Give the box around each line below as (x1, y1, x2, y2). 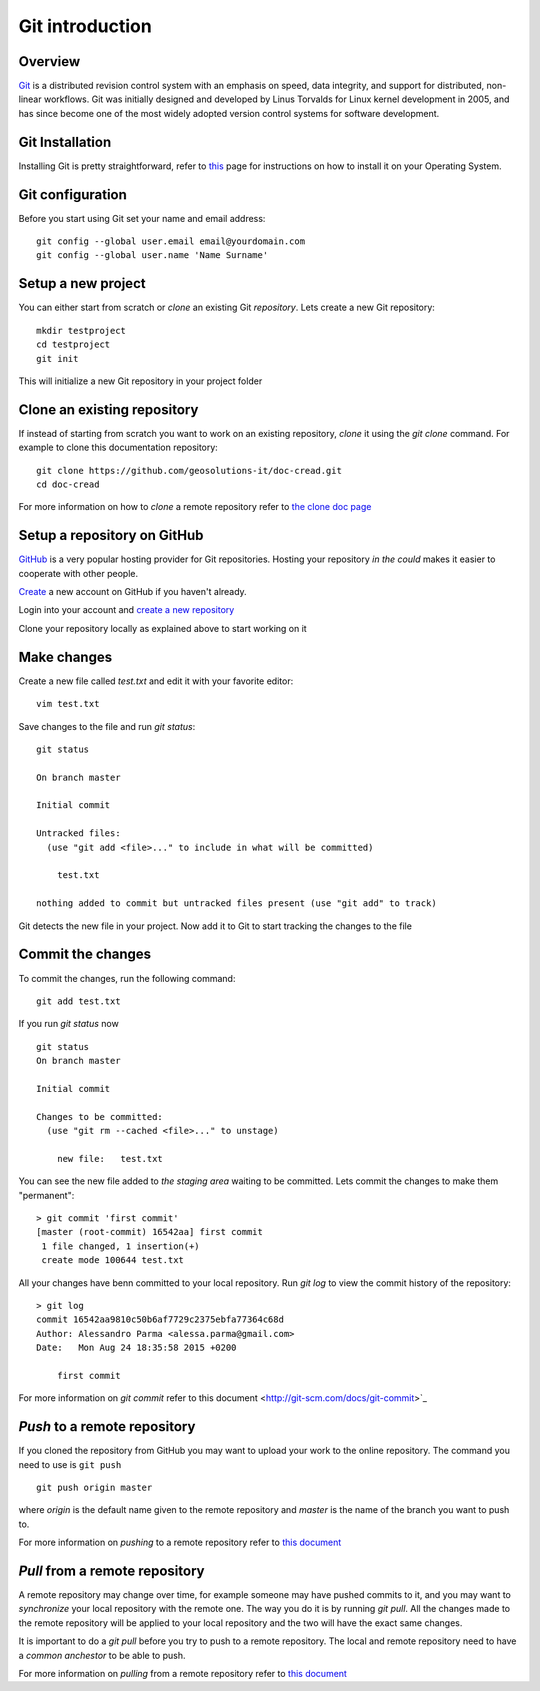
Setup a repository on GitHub (18, 527, 204, 544)
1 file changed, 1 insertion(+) (41, 1240, 200, 1252)
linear (18, 93, 42, 105)
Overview (18, 53, 81, 70)
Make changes (18, 648, 113, 665)
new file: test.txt (56, 1153, 164, 1164)
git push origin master (36, 1481, 153, 1493)
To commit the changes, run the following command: (18, 972, 236, 984)
